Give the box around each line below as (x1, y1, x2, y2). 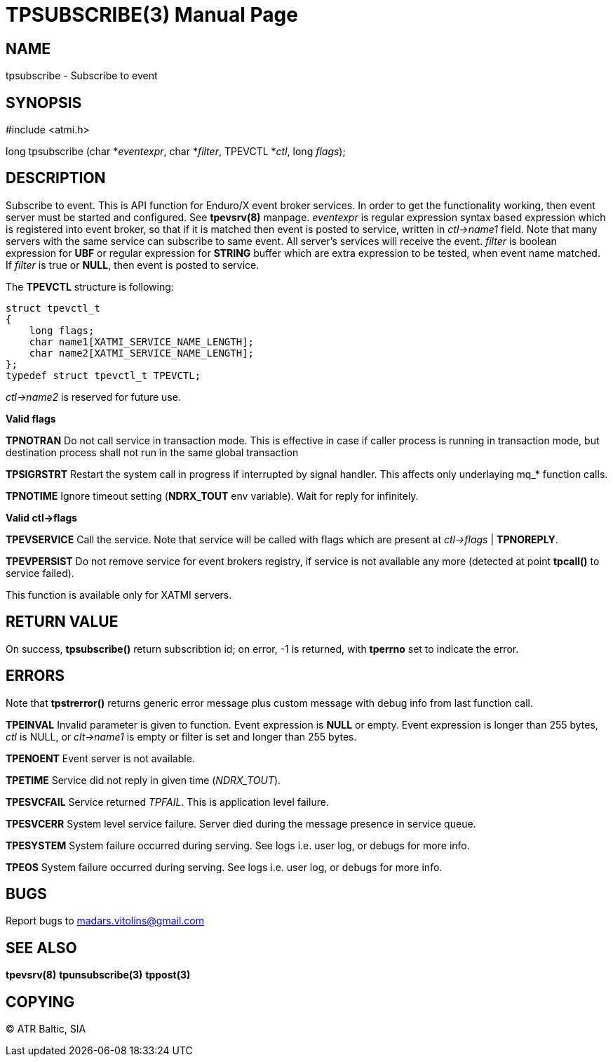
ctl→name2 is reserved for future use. (6, 390, 181, 403)
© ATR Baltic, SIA (6, 1023, 86, 1035)
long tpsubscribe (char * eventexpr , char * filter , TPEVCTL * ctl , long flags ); (6, 145, 346, 158)
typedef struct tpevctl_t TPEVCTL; (6, 369, 201, 381)
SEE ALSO (6, 938, 77, 957)
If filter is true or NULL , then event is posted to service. (6, 258, 260, 271)
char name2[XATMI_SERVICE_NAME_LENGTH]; (29, 347, 255, 359)
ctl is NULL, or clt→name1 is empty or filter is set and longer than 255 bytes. (6, 730, 357, 743)
